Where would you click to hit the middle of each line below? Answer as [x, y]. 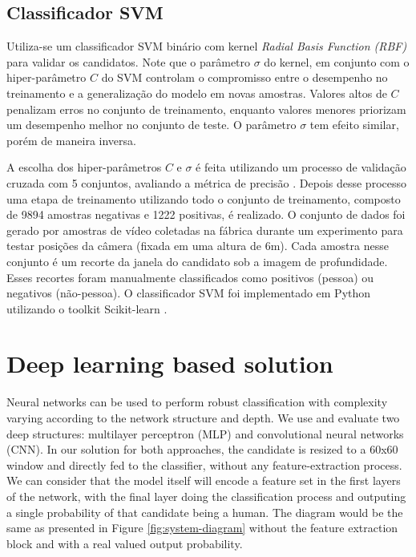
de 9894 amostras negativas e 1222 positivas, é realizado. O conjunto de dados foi [206, 214]
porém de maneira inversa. [71, 140]
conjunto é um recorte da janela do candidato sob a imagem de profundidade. [197, 261]
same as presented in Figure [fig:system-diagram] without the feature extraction [202, 528]
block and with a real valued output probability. [125, 543]
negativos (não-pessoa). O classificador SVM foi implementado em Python [189, 293]
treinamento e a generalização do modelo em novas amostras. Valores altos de [197, 93]
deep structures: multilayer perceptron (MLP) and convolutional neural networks [205, 433]
